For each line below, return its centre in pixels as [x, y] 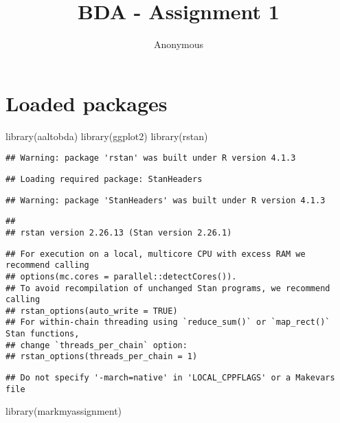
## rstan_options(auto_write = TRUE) [92, 311]
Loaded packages [87, 103]
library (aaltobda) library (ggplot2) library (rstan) [107, 136]
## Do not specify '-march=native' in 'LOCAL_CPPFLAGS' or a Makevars [170, 378]
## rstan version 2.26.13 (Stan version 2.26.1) [119, 232]
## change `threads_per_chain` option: [97, 345]
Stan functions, [43, 334]
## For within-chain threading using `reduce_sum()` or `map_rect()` [168, 322]
